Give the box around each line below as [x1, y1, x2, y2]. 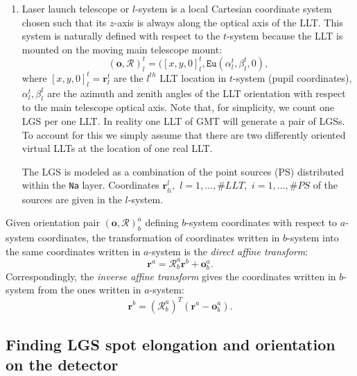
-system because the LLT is [226, 28, 343, 43]
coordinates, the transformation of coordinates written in [37, 230, 280, 244]
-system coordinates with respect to [186, 215, 338, 230]
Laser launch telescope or [21, 1, 130, 15]
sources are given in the [21, 191, 122, 206]
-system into [287, 230, 339, 244]
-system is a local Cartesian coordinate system [135, 1, 332, 15]
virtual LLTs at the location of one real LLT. [21, 141, 213, 155]
